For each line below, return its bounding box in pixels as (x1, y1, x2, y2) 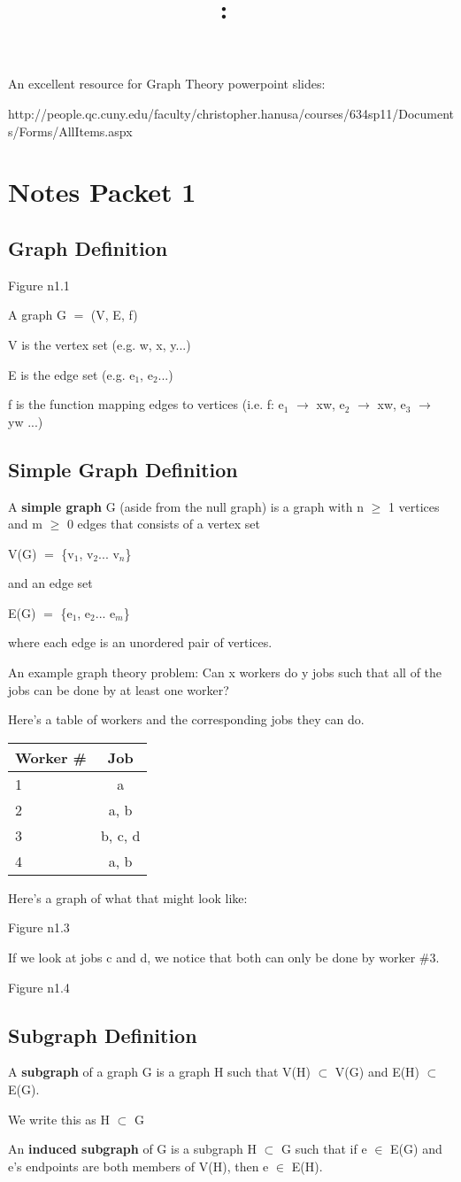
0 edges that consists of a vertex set (66, 514, 261, 533)
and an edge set (8, 574, 93, 592)
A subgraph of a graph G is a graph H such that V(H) (8, 1062, 311, 1081)
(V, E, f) (90, 305, 138, 324)
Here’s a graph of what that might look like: (8, 888, 248, 907)
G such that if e (281, 1140, 367, 1158)
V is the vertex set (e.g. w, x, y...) (8, 335, 191, 353)
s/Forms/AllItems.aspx (8, 121, 133, 140)
